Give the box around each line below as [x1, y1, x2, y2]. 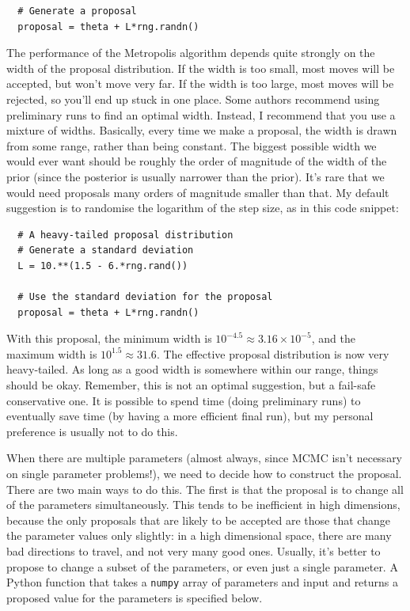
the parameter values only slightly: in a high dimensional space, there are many [6, 527, 392, 544]
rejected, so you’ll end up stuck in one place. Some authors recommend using [6, 90, 380, 107]
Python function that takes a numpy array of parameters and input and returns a [6, 574, 399, 590]
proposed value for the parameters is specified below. [6, 589, 263, 605]
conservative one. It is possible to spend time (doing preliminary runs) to [6, 392, 361, 408]
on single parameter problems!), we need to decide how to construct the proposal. [6, 465, 402, 482]
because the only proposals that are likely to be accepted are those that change [6, 511, 390, 528]
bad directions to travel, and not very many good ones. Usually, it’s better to [6, 543, 381, 559]
